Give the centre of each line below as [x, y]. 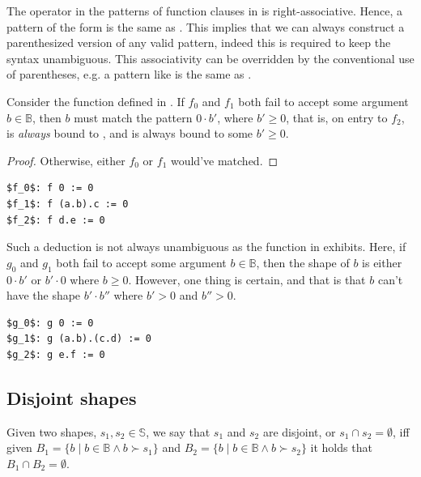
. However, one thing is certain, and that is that [247, 279]
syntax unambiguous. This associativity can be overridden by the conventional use [210, 58]
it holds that [341, 447]
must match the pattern [133, 117]
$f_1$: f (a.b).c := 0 [68, 204]
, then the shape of [303, 262]
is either [382, 262]
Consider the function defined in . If [96, 101]
